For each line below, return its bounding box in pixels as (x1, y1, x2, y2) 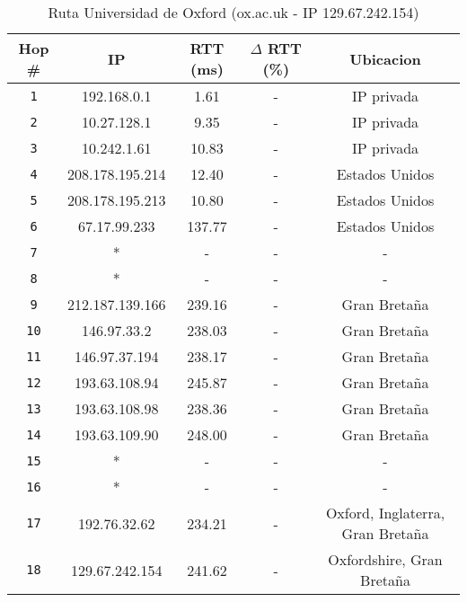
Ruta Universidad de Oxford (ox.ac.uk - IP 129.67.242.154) (48, 2, 419, 22)
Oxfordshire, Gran (328, 549, 443, 570)
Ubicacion (349, 48, 421, 69)
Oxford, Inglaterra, (325, 502, 445, 523)
